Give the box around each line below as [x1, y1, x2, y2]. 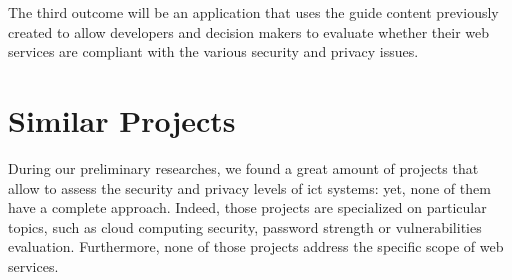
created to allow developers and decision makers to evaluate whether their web [8, 21, 490, 42]
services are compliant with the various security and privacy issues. [8, 41, 419, 62]
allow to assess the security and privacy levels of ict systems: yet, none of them [8, 177, 491, 198]
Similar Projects [8, 99, 236, 140]
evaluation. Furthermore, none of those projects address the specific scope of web [8, 236, 504, 257]
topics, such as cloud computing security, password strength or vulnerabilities [8, 216, 482, 237]
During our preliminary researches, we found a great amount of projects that [8, 157, 479, 178]
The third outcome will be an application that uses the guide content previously [8, 2, 499, 22]
